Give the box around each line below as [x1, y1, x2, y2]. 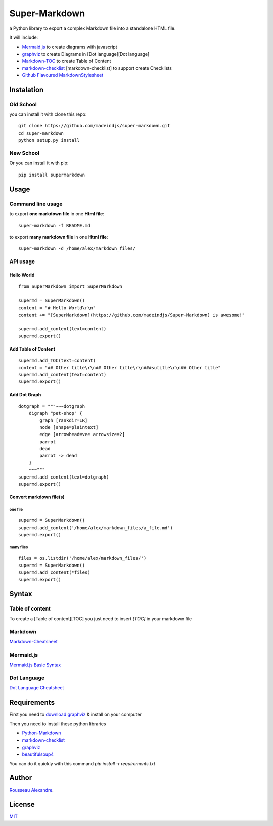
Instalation [9, 85, 44, 94]
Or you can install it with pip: [9, 160, 69, 166]
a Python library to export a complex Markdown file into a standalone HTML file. [9, 25, 176, 31]
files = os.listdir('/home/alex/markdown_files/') [18, 555, 147, 561]
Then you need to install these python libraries [9, 721, 106, 727]
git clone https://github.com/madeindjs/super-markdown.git [18, 123, 170, 129]
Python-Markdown [22, 730, 61, 736]
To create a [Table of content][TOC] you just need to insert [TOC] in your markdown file [9, 615, 192, 622]
